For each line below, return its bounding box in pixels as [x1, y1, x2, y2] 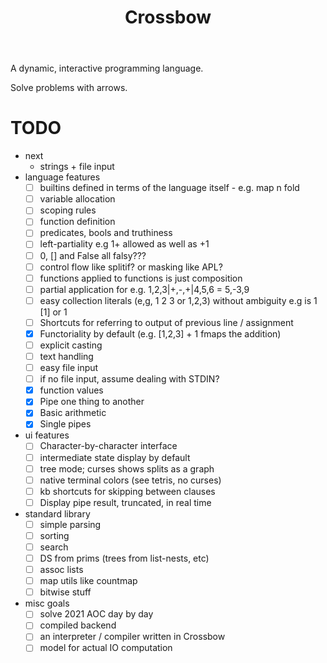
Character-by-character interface [39, 440, 178, 452]
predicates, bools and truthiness [39, 227, 173, 239]
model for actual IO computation [39, 642, 173, 654]
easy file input [39, 362, 99, 374]
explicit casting [39, 339, 103, 351]
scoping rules [39, 204, 97, 216]
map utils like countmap [39, 575, 138, 587]
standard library [24, 507, 91, 520]
